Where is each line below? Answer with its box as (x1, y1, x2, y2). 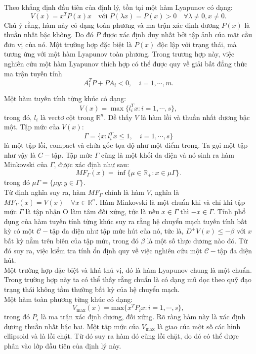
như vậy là (4, 149, 36, 160)
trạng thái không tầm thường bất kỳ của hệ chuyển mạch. (4, 284, 180, 295)
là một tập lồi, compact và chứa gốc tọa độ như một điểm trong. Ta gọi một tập (4, 140, 248, 150)
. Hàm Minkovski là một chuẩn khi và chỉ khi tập (95, 196, 245, 207)
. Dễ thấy (104, 112, 132, 122)
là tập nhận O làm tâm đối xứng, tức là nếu (25, 206, 159, 217)
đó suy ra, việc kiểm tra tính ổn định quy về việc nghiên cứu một (4, 245, 202, 255)
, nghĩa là (150, 187, 179, 197)
